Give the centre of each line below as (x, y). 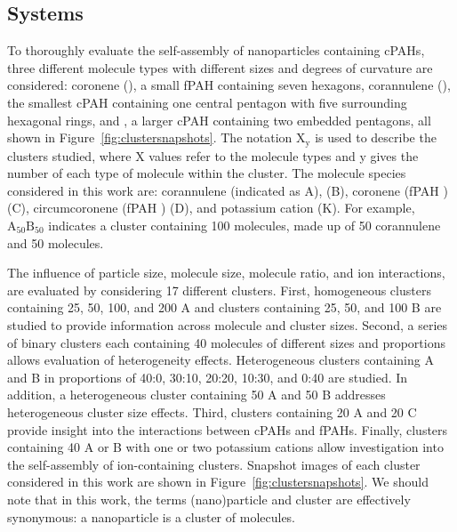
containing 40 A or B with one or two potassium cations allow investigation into (225, 447)
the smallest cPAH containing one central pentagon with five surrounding (207, 102)
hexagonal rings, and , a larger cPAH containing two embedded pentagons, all (219, 120)
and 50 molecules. (56, 242)
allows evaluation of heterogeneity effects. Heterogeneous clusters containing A (220, 360)
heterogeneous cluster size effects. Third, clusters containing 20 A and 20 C (212, 411)
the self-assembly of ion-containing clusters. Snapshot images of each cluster (214, 464)
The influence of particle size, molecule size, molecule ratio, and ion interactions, (226, 273)
